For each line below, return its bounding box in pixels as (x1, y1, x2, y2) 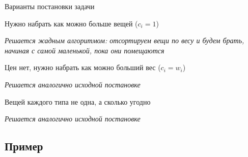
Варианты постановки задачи (5, 1, 95, 11)
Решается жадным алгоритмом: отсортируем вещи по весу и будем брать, (5, 35, 244, 46)
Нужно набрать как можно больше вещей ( (5, 18, 138, 28)
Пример (5, 138, 43, 154)
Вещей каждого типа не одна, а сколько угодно (5, 96, 151, 107)
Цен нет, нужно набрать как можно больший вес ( (5, 62, 161, 73)
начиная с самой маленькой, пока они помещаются (5, 45, 164, 55)
